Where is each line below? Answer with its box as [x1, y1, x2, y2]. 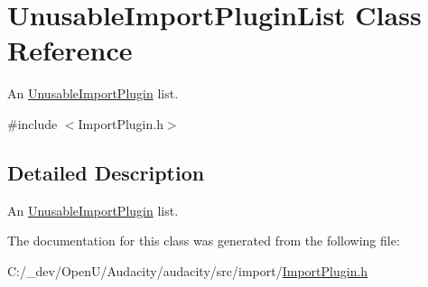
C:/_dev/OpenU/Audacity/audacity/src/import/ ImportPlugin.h [7, 261, 368, 280]
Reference [7, 32, 133, 69]
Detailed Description [7, 158, 205, 186]
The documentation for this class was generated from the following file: [7, 231, 400, 250]
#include [7, 114, 58, 133]
